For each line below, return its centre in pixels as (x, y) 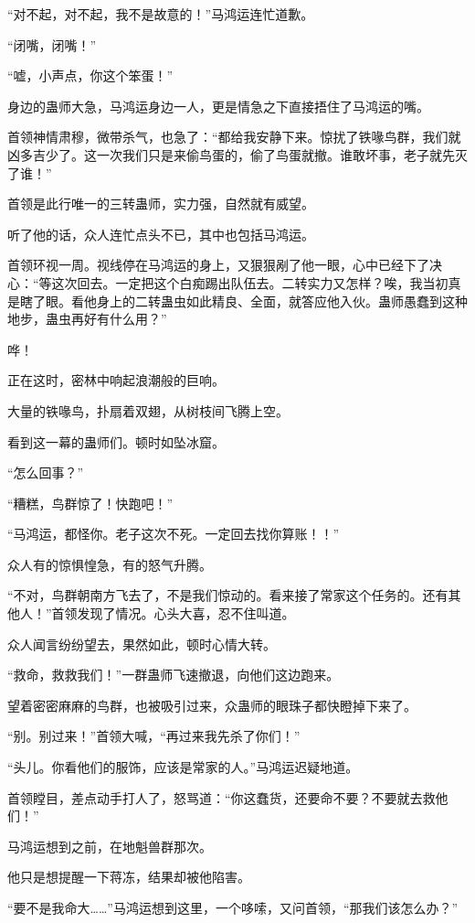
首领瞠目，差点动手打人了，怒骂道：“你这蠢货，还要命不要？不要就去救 (222, 797)
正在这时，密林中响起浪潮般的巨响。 (116, 380)
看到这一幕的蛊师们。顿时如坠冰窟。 (116, 441)
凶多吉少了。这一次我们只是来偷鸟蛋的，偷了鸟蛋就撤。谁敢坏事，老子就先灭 (237, 154)
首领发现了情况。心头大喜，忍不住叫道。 (173, 613)
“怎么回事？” (46, 472)
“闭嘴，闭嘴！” (52, 44)
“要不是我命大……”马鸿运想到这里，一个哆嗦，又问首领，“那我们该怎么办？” (233, 907)
